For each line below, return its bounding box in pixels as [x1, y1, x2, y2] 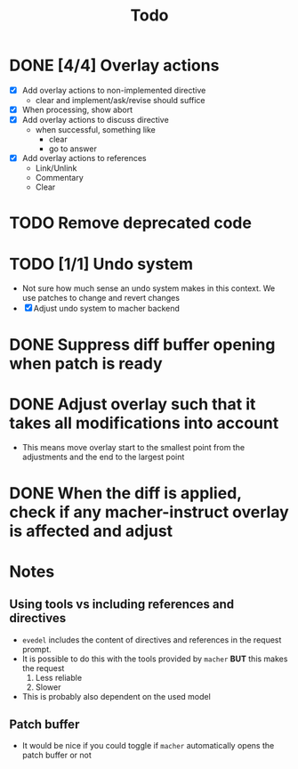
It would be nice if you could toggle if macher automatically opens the [21, 741, 275, 751]
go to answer [48, 143, 98, 154]
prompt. [21, 644, 52, 654]
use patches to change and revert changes [21, 293, 181, 304]
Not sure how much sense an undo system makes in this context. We [21, 283, 276, 294]
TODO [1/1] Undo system [9, 254, 194, 274]
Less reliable [35, 672, 83, 683]
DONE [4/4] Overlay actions [9, 55, 220, 76]
